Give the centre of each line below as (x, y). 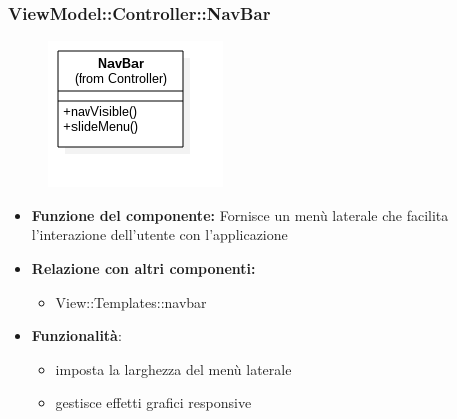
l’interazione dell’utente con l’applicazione (159, 234)
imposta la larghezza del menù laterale (173, 368)
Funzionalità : (76, 335)
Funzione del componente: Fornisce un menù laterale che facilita (240, 214)
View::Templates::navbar (131, 301)
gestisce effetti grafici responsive (153, 402)
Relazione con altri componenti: (143, 268)
